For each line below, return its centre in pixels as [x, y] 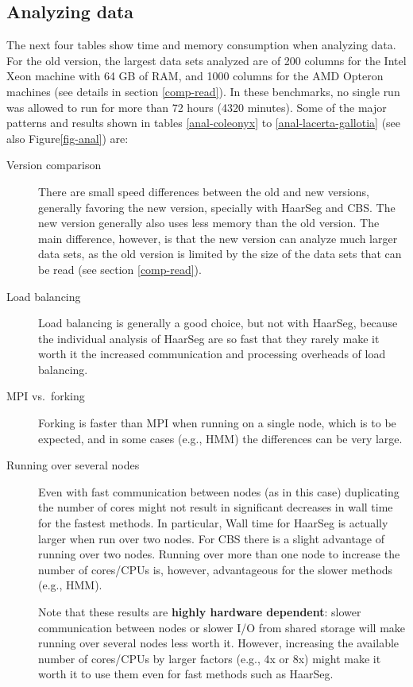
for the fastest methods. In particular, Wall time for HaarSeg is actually [213, 523]
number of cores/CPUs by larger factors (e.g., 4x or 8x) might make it [210, 658]
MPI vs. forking [46, 396]
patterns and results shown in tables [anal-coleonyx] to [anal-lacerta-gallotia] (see [204, 123]
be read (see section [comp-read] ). [120, 269]
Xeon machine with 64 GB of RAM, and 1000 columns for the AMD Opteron [195, 76]
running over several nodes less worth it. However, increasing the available [219, 643]
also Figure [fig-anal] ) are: [68, 138]
